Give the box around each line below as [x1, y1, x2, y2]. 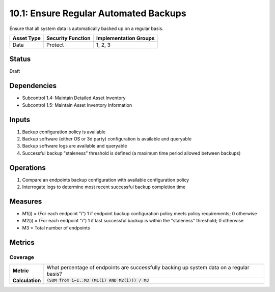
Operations [9, 163, 46, 172]
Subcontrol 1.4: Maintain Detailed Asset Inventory [22, 95, 126, 101]
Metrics [9, 238, 35, 247]
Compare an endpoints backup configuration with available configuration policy [22, 177, 189, 183]
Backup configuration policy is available [22, 129, 106, 135]
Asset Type [12, 35, 41, 42]
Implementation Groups [96, 35, 155, 42]
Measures [9, 197, 42, 206]
